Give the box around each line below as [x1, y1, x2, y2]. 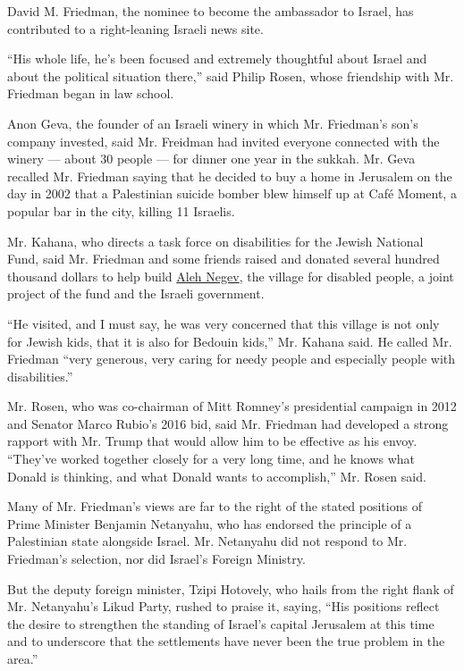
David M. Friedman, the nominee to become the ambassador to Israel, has [7, 2, 414, 20]
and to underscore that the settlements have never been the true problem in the [7, 632, 445, 650]
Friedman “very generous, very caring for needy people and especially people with [7, 349, 456, 368]
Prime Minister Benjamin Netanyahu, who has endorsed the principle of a [7, 514, 412, 533]
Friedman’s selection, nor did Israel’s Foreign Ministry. [7, 549, 306, 568]
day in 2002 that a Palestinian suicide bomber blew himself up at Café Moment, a [7, 184, 457, 203]
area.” [7, 650, 38, 667]
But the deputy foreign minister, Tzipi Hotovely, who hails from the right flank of [7, 579, 454, 598]
